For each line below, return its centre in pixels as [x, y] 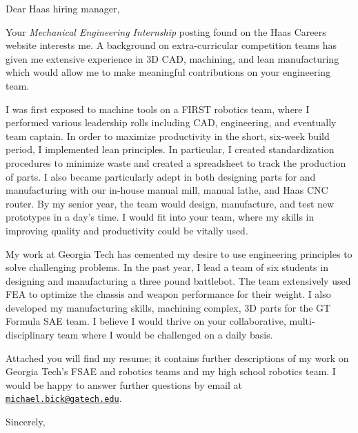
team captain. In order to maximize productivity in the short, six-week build [168, 135]
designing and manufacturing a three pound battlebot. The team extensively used [178, 280]
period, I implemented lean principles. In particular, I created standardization [170, 149]
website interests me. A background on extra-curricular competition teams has [171, 45]
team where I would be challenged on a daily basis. [165, 335]
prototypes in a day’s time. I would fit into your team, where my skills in [160, 217]
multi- [302, 321]
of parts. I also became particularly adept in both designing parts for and [161, 176]
